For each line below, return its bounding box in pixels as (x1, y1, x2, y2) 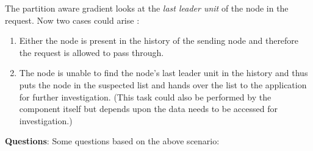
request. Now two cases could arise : (5, 13, 140, 26)
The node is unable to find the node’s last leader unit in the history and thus (19, 66, 308, 79)
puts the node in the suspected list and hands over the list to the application (19, 78, 307, 91)
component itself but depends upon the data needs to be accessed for (19, 102, 278, 115)
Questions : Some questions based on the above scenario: (5, 135, 220, 147)
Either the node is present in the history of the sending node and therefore (19, 34, 299, 47)
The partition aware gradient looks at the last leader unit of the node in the (5, 2, 289, 14)
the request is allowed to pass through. (19, 46, 164, 58)
